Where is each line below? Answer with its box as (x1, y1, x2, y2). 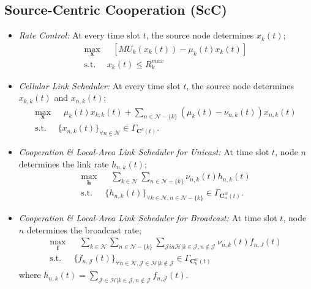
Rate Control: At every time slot (18, 29, 141, 42)
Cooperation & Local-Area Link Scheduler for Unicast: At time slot (18, 145, 269, 158)
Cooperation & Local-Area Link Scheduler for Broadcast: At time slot (18, 211, 277, 224)
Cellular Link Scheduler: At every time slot (18, 79, 181, 92)
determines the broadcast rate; (26, 223, 141, 236)
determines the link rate (18, 157, 109, 170)
